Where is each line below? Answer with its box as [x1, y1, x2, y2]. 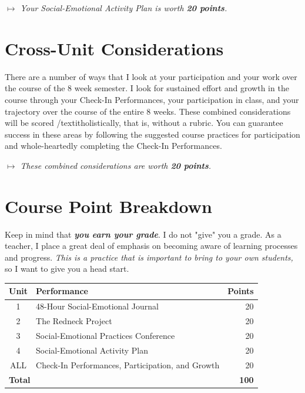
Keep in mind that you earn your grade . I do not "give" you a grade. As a [5, 228, 281, 240]
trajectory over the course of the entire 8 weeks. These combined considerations [5, 105, 291, 117]
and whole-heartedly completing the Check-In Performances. [5, 139, 222, 152]
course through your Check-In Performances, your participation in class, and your [5, 93, 299, 105]
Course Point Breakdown [5, 194, 212, 218]
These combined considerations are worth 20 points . [20, 159, 212, 171]
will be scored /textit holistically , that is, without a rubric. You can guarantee [5, 116, 283, 129]
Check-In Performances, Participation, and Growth [36, 358, 220, 371]
